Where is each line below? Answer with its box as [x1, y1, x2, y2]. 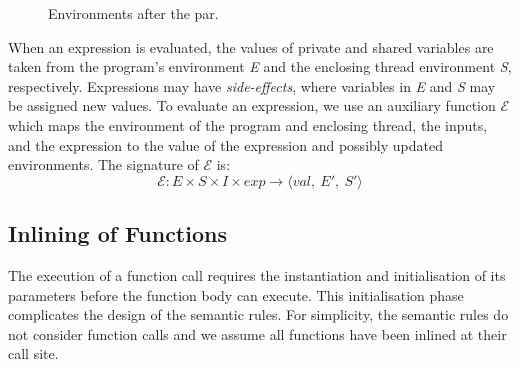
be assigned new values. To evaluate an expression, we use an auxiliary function [8, 95, 496, 116]
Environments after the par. [48, 3, 219, 23]
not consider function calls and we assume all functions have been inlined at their [8, 323, 507, 344]
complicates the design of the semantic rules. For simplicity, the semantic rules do [8, 304, 509, 325]
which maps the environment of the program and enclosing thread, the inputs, [8, 114, 488, 135]
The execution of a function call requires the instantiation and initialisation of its [8, 264, 506, 285]
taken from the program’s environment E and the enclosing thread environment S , [8, 56, 512, 77]
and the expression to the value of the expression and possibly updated [8, 134, 443, 155]
